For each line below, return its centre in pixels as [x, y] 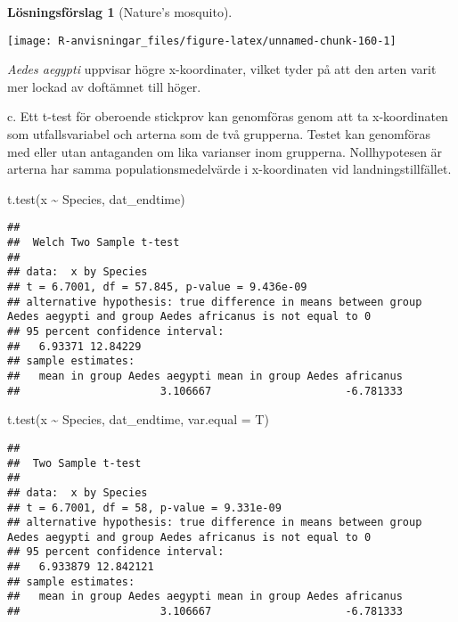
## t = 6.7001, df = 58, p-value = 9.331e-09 [144, 507]
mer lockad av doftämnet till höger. [104, 86]
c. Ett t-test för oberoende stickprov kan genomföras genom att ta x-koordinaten [228, 116]
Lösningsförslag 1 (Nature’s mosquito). [120, 12]
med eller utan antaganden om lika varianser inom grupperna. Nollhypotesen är [225, 151]
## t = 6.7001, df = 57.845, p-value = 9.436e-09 [157, 287]
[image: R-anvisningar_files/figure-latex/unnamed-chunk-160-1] [202, 41]
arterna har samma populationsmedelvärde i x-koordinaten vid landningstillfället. [229, 169]
